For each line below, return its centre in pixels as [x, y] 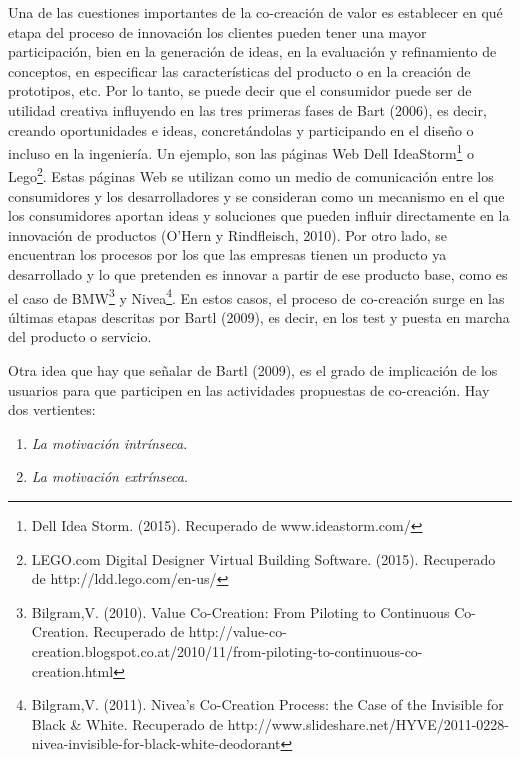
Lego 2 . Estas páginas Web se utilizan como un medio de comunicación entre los [251, 175]
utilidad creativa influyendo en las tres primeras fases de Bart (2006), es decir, [247, 109]
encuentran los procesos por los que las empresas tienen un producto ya [227, 254]
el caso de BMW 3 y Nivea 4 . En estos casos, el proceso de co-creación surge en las [256, 296]
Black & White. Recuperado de [127, 723]
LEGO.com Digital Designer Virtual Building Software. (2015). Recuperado [263, 558]
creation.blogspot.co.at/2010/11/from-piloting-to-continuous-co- [227, 651]
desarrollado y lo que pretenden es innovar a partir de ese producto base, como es [258, 274]
